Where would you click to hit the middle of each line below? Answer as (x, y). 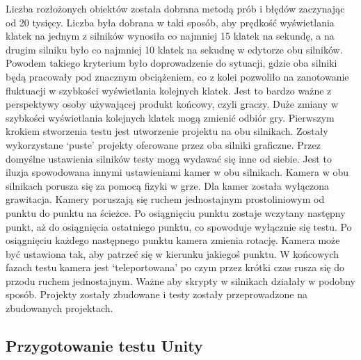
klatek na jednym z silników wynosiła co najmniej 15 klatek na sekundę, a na (170, 36)
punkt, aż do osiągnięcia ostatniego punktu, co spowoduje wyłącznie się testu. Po (179, 226)
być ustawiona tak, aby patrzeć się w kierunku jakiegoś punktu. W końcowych (173, 253)
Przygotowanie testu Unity (104, 346)
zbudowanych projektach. (59, 308)
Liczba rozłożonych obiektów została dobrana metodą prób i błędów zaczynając (175, 8)
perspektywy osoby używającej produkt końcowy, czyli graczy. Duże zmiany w (172, 104)
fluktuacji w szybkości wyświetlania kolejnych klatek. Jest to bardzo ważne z (169, 90)
